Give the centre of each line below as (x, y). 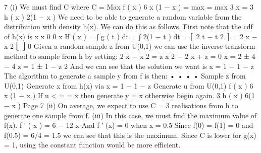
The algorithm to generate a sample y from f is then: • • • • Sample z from (125, 76)
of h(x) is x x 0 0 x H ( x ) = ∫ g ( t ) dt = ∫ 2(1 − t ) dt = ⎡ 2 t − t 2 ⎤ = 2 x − (131, 36)
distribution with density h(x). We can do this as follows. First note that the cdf (128, 26)
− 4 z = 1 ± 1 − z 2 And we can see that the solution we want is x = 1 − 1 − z (129, 66)
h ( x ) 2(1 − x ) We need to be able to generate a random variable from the (123, 16)
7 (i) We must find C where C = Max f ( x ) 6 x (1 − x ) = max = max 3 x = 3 (129, 7)
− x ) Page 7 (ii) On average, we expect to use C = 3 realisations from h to (121, 105)
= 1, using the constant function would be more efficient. (92, 145)
